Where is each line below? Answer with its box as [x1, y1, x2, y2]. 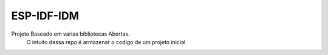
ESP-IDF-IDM [11, 9, 79, 22]
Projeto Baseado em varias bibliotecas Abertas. [11, 30, 130, 37]
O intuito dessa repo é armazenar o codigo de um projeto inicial [26, 38, 186, 45]
